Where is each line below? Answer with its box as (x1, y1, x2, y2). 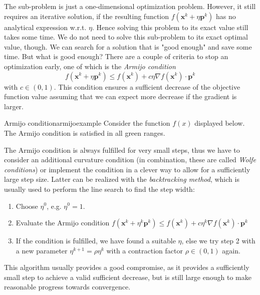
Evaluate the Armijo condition (16, 217, 110, 228)
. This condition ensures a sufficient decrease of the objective (54, 81, 240, 92)
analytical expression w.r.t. (4, 22, 87, 32)
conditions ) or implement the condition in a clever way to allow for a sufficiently (4, 164, 250, 174)
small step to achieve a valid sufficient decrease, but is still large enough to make (4, 271, 251, 282)
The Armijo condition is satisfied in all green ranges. (4, 127, 165, 138)
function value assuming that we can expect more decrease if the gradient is (4, 91, 237, 102)
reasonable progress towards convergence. (4, 281, 131, 292)
